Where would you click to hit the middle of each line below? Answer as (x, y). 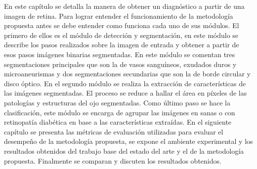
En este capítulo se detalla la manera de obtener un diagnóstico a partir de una (124, 6)
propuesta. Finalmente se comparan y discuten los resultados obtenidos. (113, 160)
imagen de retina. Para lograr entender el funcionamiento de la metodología (119, 16)
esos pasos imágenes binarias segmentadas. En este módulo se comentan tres (120, 54)
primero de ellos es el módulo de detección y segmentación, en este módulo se (121, 35)
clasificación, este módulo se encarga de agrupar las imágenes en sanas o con (120, 112)
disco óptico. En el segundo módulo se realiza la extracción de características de (125, 83)
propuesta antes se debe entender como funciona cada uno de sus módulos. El (122, 25)
